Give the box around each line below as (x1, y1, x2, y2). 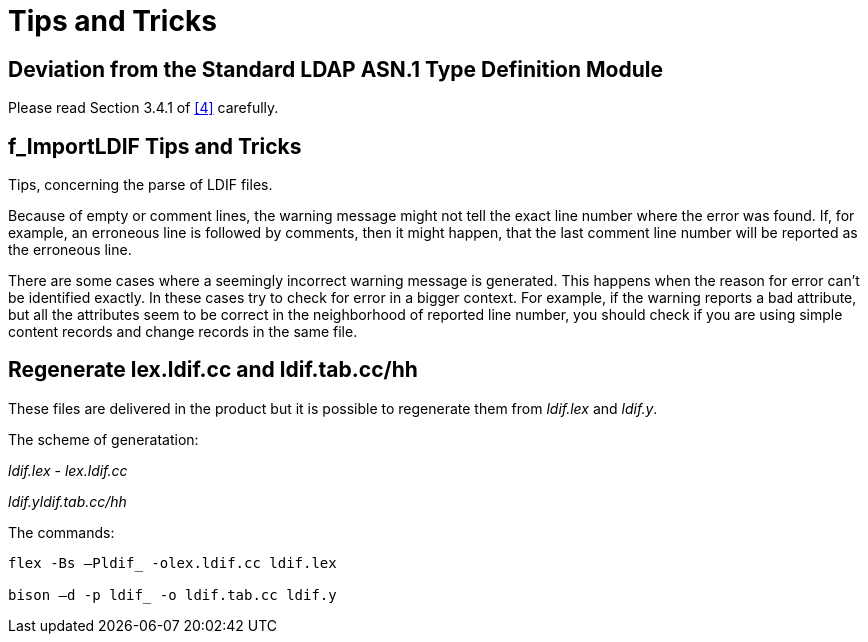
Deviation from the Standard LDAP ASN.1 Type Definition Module (8, 56, 663, 82)
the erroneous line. (8, 241, 132, 259)
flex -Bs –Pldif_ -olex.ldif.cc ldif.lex (8, 554, 337, 571)
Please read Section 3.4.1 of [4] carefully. (8, 99, 279, 117)
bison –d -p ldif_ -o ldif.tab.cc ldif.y (8, 586, 337, 603)
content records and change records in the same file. (8, 323, 358, 341)
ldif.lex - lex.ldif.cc (8, 461, 128, 479)
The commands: (8, 523, 115, 541)
